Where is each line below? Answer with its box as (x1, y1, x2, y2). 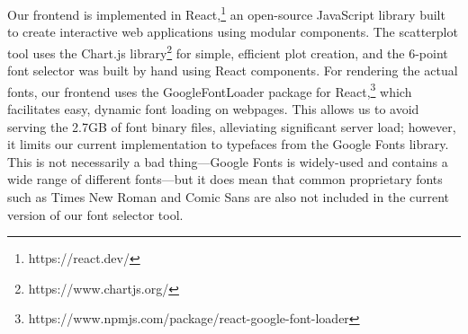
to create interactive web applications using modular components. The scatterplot (7, 22, 458, 41)
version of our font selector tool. (7, 205, 184, 224)
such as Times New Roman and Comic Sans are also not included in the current (7, 187, 450, 206)
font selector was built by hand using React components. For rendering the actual (7, 61, 458, 80)
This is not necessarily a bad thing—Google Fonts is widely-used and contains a (7, 152, 448, 171)
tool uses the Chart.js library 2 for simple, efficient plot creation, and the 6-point (7, 40, 448, 62)
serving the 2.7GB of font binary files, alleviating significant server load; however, (7, 117, 456, 136)
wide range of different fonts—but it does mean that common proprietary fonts (7, 170, 443, 189)
